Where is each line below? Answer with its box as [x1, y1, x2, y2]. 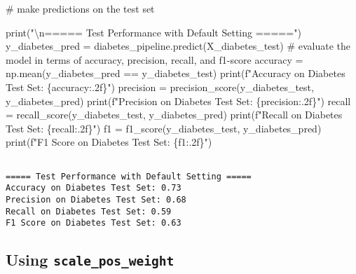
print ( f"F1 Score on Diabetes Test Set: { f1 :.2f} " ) [6, 135, 212, 149]
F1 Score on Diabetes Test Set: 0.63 [6, 218, 182, 228]
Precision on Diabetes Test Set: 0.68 [6, 194, 186, 205]
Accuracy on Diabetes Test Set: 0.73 [6, 183, 182, 193]
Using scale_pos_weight [6, 249, 174, 270]
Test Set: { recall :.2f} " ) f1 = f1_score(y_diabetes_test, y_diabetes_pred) [6, 121, 322, 135]
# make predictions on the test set [6, 1, 155, 15]
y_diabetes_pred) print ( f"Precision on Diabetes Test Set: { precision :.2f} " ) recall [6, 93, 351, 108]
